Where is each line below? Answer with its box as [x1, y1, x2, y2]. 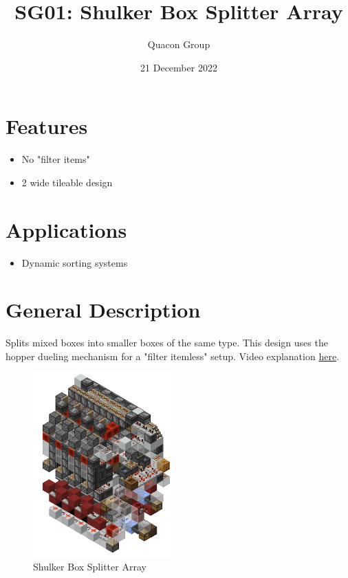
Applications [6, 215, 127, 243]
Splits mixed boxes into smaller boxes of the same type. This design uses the [6, 335, 328, 350]
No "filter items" [21, 152, 90, 166]
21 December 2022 [140, 60, 217, 74]
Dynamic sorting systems [21, 255, 128, 269]
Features [6, 112, 88, 140]
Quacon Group [147, 37, 210, 52]
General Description [6, 296, 201, 324]
